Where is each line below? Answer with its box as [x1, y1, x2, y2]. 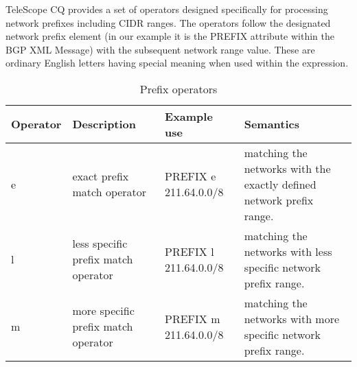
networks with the [244, 160, 331, 176]
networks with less [244, 243, 332, 259]
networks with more [244, 310, 340, 327]
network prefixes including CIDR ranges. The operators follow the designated [5, 15, 331, 29]
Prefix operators [139, 80, 218, 97]
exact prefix [72, 168, 129, 185]
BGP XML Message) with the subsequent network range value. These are [5, 42, 315, 56]
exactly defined [244, 176, 316, 192]
